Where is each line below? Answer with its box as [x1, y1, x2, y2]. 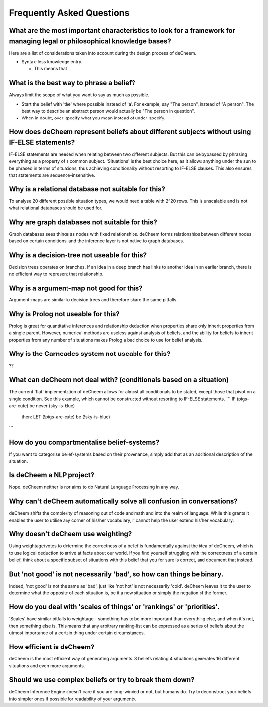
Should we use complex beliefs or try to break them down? [9, 676, 195, 684]
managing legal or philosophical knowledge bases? [9, 37, 171, 45]
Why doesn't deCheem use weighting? [9, 530, 132, 538]
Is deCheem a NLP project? [9, 471, 94, 479]
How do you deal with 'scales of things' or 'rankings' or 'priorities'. [9, 603, 220, 611]
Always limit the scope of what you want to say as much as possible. [9, 92, 150, 98]
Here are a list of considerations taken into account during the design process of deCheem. [9, 50, 196, 56]
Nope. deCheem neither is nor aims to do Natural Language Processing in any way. [9, 484, 179, 490]
